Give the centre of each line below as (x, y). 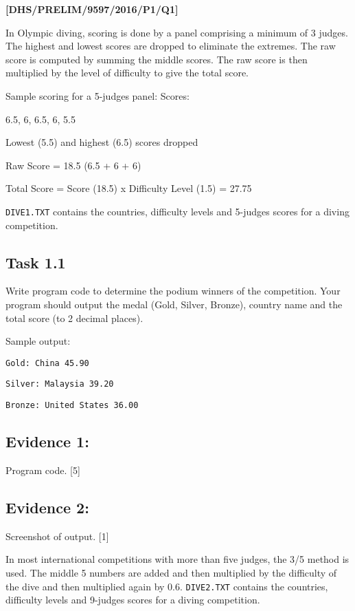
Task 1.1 (36, 262)
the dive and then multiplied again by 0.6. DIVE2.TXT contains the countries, (167, 586)
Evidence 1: (47, 441)
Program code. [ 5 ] (43, 470)
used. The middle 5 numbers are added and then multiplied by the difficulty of (171, 572)
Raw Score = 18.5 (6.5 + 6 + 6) (73, 165)
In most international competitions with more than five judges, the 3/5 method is (177, 559)
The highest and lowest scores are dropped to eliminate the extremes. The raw (171, 46)
